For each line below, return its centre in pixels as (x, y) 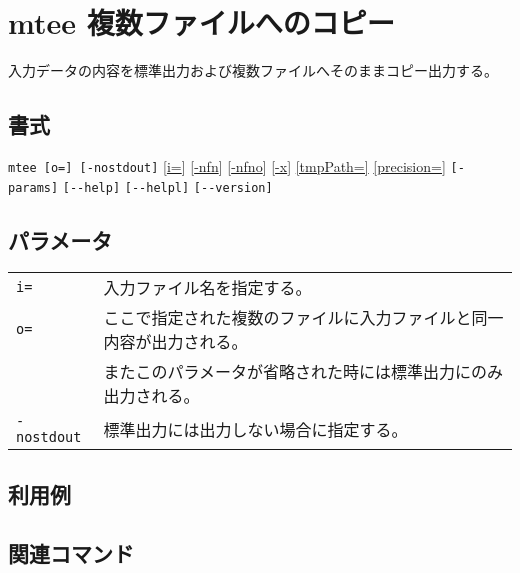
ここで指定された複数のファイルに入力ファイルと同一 (303, 318)
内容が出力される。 (175, 342)
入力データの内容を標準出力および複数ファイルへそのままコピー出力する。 (253, 70)
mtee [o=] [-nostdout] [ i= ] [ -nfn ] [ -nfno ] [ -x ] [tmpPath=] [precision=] (227, 165)
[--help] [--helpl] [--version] (167, 187)
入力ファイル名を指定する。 (207, 288)
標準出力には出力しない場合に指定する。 (255, 430)
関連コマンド (71, 552)
